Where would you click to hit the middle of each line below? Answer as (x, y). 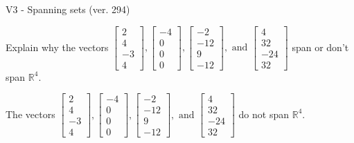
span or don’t (320, 47)
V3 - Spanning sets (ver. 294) (68, 9)
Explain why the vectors (57, 47)
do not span (264, 114)
